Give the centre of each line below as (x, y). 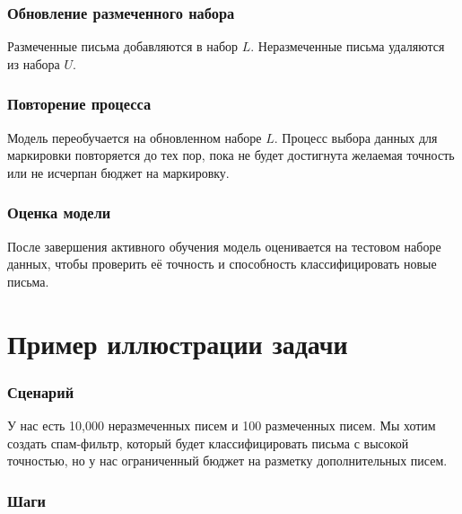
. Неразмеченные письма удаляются (348, 46)
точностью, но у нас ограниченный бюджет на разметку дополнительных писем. (227, 461)
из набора (34, 63)
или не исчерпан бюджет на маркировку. (118, 172)
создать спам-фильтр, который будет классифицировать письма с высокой (208, 443)
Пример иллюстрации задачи (178, 343)
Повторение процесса (79, 104)
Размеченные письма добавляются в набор (123, 46)
